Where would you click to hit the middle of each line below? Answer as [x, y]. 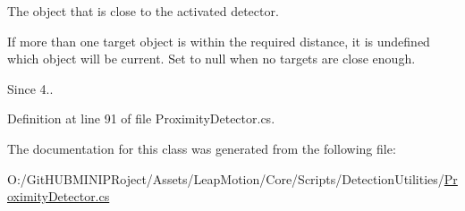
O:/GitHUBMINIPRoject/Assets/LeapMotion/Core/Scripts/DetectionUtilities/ [226, 178]
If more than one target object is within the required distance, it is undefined [219, 41]
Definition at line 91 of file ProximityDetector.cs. [141, 118]
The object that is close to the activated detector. [143, 11]
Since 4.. [30, 88]
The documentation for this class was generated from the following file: [202, 148]
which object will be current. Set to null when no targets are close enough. [211, 59]
